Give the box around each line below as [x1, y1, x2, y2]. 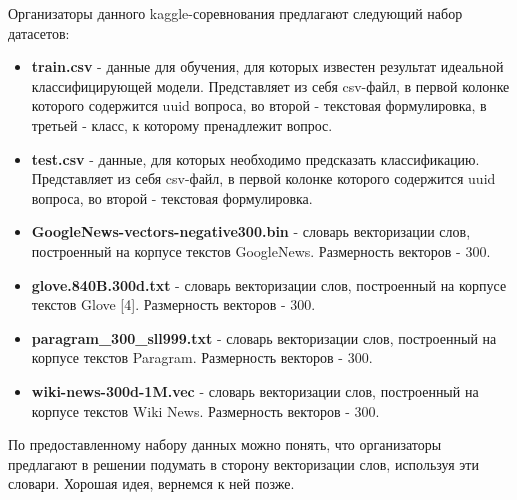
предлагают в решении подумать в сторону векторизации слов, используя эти [8, 453, 479, 474]
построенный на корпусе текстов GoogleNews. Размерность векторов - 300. [31, 240, 491, 261]
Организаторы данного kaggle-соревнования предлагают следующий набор [8, 3, 463, 23]
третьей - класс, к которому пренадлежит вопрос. [31, 114, 333, 135]
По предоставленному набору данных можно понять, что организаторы [8, 434, 442, 455]
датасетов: [8, 22, 70, 43]
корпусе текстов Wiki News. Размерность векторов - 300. [31, 400, 380, 421]
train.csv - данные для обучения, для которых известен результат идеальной [31, 56, 504, 77]
